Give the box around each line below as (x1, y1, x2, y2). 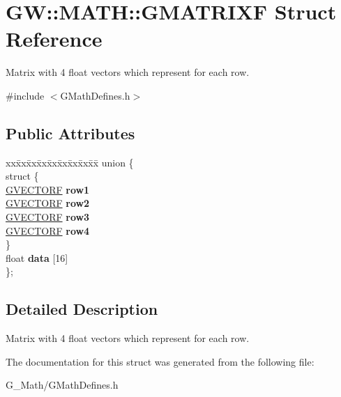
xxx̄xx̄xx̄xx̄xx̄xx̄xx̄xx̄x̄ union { (6, 155, 134, 169)
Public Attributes (6, 122, 135, 143)
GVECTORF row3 (6, 210, 90, 224)
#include (6, 88, 45, 102)
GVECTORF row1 (6, 182, 90, 196)
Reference (6, 24, 103, 53)
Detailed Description (6, 298, 158, 320)
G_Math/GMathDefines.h (6, 377, 119, 392)
